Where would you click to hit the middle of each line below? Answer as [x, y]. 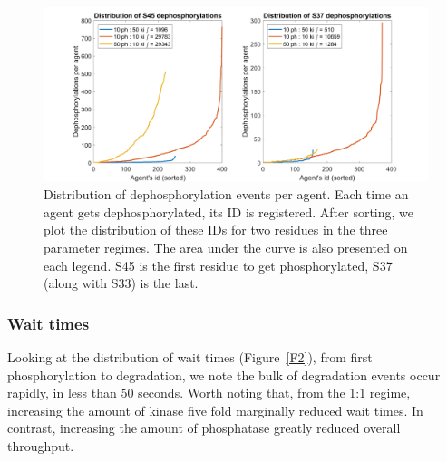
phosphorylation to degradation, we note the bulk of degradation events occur [224, 375]
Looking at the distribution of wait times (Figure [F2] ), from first [190, 356]
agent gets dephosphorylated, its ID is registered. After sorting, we [229, 211]
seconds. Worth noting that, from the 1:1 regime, [274, 393]
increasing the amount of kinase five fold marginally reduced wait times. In [215, 410]
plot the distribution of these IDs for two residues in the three [216, 230]
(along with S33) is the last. [121, 283]
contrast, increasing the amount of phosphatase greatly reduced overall [204, 428]
